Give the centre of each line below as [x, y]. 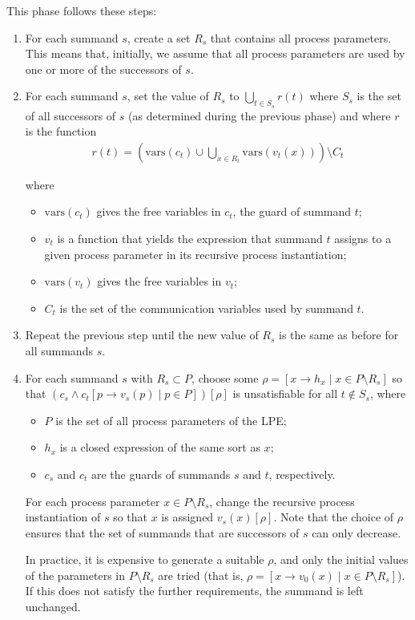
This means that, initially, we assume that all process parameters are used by [215, 53]
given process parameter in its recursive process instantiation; [195, 254]
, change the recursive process [282, 501]
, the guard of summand [292, 211]
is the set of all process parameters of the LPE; [171, 420]
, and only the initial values [341, 559]
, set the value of [168, 96]
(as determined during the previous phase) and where [260, 115]
